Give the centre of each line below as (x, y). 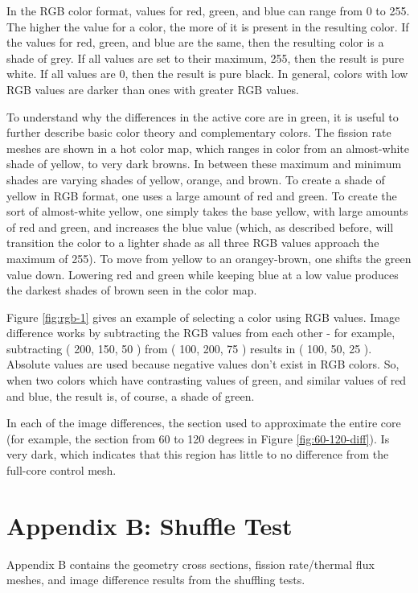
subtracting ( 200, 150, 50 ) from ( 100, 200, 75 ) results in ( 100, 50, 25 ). (189, 348)
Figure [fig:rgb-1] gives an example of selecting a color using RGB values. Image (203, 317)
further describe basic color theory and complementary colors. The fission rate (199, 132)
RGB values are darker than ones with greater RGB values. (153, 89)
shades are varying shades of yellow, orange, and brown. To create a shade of (196, 179)
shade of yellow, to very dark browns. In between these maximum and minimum (204, 164)
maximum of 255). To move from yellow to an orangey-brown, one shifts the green (209, 258)
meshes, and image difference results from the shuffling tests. (156, 580)
